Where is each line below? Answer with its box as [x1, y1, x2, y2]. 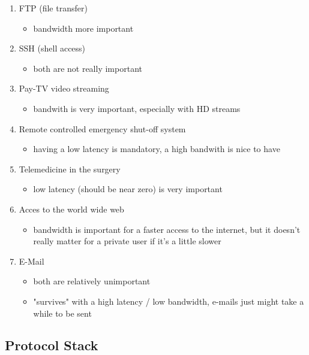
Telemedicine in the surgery [19, 162, 121, 175]
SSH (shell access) [19, 42, 86, 54]
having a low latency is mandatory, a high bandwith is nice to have [33, 142, 280, 155]
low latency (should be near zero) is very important [33, 183, 223, 195]
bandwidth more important [33, 22, 134, 34]
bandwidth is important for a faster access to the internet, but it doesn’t [33, 223, 301, 235]
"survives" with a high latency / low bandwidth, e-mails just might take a [33, 295, 304, 307]
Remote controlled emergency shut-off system [19, 122, 186, 135]
